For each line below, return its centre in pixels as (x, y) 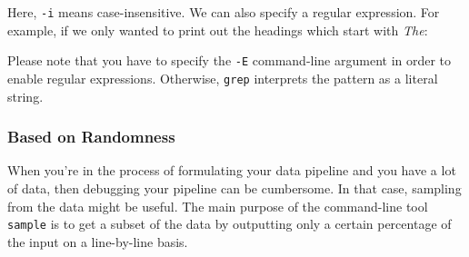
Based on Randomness (91, 137)
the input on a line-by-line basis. (98, 241)
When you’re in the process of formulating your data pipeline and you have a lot (232, 170)
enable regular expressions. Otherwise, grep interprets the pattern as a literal (223, 78)
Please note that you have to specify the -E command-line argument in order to (230, 60)
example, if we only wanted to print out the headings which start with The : (218, 30)
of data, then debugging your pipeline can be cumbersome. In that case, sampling (234, 188)
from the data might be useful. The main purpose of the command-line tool (218, 206)
